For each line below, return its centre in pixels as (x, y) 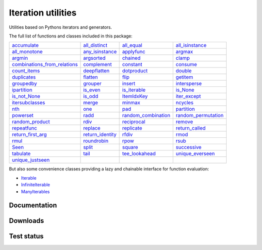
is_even (92, 90)
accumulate (25, 45)
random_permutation (199, 116)
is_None (185, 90)
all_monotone (27, 52)
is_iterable (134, 90)
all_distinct (95, 45)
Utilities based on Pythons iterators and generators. (60, 27)
